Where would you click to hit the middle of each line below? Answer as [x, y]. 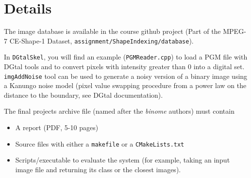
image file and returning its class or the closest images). [98, 169]
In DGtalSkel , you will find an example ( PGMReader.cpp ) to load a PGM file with [126, 57]
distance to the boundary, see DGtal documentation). [84, 95]
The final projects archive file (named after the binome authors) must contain [119, 111]
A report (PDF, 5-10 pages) [57, 127]
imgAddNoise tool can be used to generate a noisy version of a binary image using [126, 76]
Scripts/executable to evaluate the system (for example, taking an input [123, 160]
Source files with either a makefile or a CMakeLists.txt [100, 143]
